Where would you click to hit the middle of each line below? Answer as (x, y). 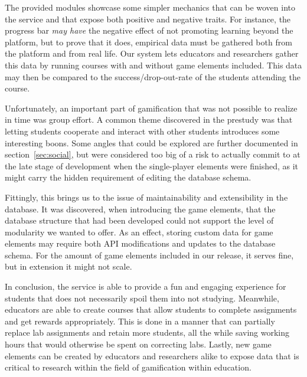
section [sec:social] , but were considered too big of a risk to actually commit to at (153, 154)
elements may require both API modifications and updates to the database (140, 243)
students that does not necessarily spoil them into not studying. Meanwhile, (142, 298)
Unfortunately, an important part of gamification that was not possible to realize (151, 108)
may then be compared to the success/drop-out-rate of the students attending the (153, 76)
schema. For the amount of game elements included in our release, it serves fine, (149, 255)
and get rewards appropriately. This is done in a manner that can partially (140, 321)
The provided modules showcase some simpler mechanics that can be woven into (150, 7)
